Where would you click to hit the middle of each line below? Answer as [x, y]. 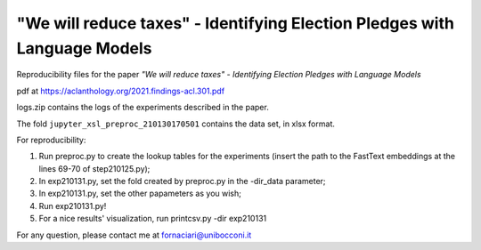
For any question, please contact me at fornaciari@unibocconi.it [134, 235]
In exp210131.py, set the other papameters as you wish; [140, 194]
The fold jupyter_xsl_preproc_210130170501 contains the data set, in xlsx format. [176, 124]
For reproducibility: [51, 140]
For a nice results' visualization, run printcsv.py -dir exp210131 [153, 219]
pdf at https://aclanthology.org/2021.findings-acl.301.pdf [121, 91]
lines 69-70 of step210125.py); [94, 168]
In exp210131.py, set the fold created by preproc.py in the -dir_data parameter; [182, 181]
